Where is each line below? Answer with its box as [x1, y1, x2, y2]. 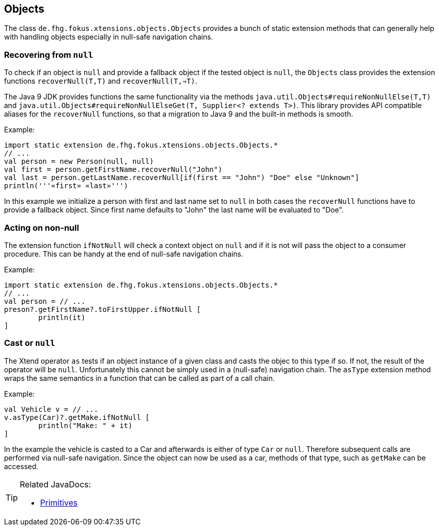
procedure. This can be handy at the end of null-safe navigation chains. [4, 249, 244, 258]
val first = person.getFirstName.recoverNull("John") [4, 165, 222, 174]
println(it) [38, 313, 86, 322]
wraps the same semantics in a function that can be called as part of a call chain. [4, 373, 275, 382]
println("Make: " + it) [38, 421, 132, 430]
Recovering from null [4, 49, 93, 60]
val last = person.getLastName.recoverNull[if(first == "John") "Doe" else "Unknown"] [4, 173, 359, 182]
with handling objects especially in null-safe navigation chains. [4, 32, 213, 42]
